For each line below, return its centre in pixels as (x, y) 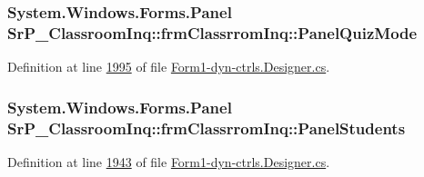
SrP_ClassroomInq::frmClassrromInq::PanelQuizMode (212, 32)
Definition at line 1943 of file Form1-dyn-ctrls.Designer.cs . (169, 161)
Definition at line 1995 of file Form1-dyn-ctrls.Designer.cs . (169, 67)
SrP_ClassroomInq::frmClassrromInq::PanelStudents (207, 128)
